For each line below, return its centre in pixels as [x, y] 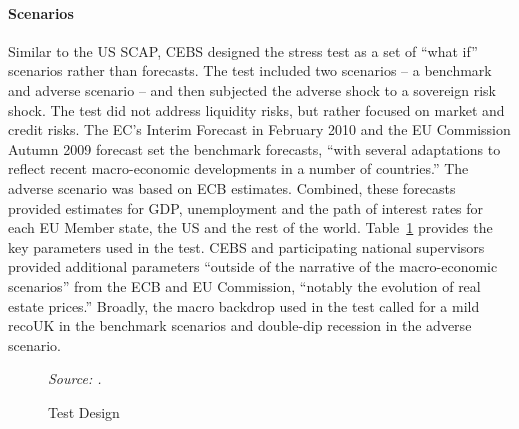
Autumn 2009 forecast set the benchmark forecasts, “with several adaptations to [254, 148]
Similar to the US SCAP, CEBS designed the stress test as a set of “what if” [243, 50]
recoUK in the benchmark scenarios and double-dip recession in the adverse [240, 325]
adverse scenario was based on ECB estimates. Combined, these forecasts [232, 187]
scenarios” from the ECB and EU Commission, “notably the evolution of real [244, 285]
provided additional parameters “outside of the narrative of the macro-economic [253, 266]
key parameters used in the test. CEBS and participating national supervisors [246, 246]
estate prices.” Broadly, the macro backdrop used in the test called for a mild [244, 305]
